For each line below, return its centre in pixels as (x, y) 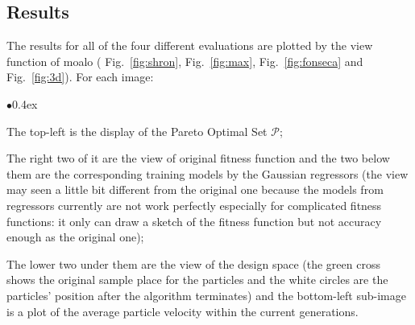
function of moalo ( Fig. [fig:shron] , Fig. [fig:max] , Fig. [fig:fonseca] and (185, 61)
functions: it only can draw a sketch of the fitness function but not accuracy (194, 221)
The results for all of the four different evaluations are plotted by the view (190, 45)
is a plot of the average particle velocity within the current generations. (183, 311)
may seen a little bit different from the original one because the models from (195, 189)
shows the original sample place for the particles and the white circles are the (197, 280)
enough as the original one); (75, 237)
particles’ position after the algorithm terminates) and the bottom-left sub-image (206, 295)
